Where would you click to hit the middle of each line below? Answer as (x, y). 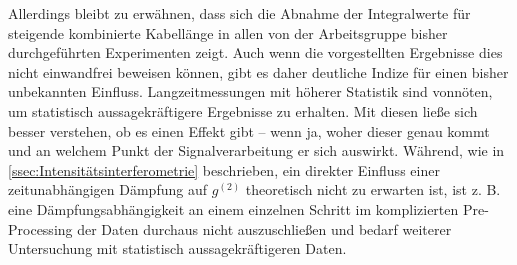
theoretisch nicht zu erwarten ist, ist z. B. (373, 189)
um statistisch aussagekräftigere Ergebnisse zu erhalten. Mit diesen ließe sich (243, 110)
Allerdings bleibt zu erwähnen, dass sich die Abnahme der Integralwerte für (239, 13)
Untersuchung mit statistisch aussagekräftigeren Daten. (177, 248)
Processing (40, 228)
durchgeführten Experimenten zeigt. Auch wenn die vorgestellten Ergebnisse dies (255, 52)
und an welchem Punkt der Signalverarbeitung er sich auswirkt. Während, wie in (256, 150)
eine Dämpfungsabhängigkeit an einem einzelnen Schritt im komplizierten (233, 208)
